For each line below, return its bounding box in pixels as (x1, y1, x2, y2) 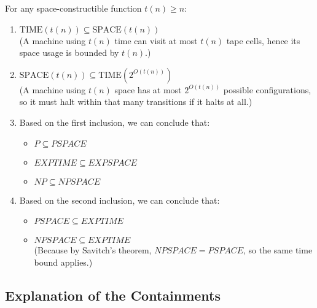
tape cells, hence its (226, 34, 300, 47)
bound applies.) (34, 255, 93, 268)
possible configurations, (223, 83, 311, 96)
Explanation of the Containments (5, 285, 221, 304)
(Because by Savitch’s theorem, (34, 244, 152, 256)
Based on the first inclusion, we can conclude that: (19, 115, 210, 128)
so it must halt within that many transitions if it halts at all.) (19, 95, 252, 108)
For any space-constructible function (5, 2, 142, 14)
